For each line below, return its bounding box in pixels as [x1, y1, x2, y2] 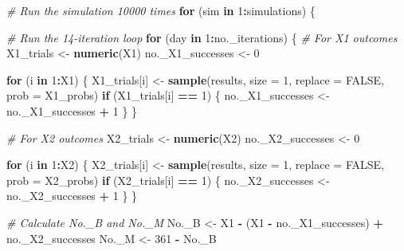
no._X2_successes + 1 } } [6, 187, 138, 204]
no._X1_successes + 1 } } [6, 102, 138, 119]
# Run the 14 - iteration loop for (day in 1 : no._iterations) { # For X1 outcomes [6, 29, 398, 45]
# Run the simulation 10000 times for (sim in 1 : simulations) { [6, 2, 316, 18]
